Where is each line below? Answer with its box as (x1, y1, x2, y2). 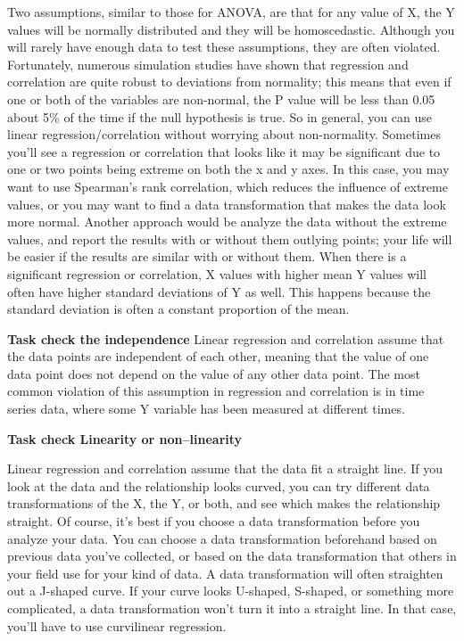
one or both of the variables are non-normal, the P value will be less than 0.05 (7, 89, 435, 108)
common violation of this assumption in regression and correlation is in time (7, 382, 425, 400)
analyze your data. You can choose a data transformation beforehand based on (7, 529, 437, 547)
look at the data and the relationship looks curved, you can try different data (7, 476, 430, 495)
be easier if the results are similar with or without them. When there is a (7, 247, 407, 266)
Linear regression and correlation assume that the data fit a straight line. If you (7, 459, 443, 478)
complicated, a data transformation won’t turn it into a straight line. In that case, (7, 599, 457, 617)
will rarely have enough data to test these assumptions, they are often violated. (7, 37, 441, 56)
